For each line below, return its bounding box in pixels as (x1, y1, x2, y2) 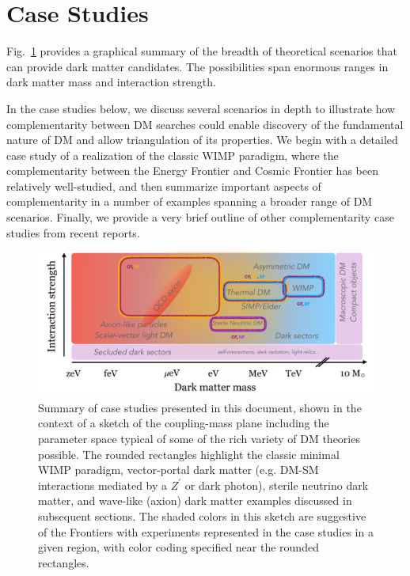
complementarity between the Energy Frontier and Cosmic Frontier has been (6, 162, 378, 179)
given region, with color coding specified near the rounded (38, 539, 319, 555)
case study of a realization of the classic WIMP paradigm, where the (6, 146, 339, 163)
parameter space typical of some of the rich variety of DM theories (38, 430, 360, 447)
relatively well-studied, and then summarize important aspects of (6, 177, 321, 194)
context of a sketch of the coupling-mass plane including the (38, 415, 329, 431)
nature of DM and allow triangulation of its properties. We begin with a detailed (6, 131, 398, 148)
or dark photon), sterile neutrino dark (184, 476, 369, 493)
